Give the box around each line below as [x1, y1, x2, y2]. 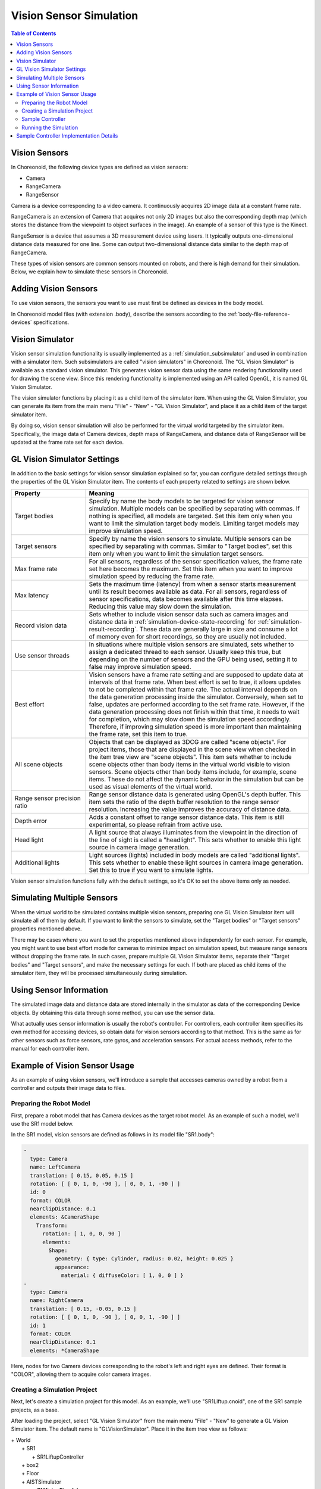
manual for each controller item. [11, 1045, 89, 1052]
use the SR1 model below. [11, 1120, 74, 1127]
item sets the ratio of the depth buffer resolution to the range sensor [89, 798, 279, 806]
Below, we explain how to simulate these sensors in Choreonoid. [11, 268, 169, 275]
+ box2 [21, 1461, 39, 1468]
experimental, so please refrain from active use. [89, 820, 223, 828]
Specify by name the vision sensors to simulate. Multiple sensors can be [89, 534, 291, 543]
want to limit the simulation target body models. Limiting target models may [89, 519, 300, 527]
